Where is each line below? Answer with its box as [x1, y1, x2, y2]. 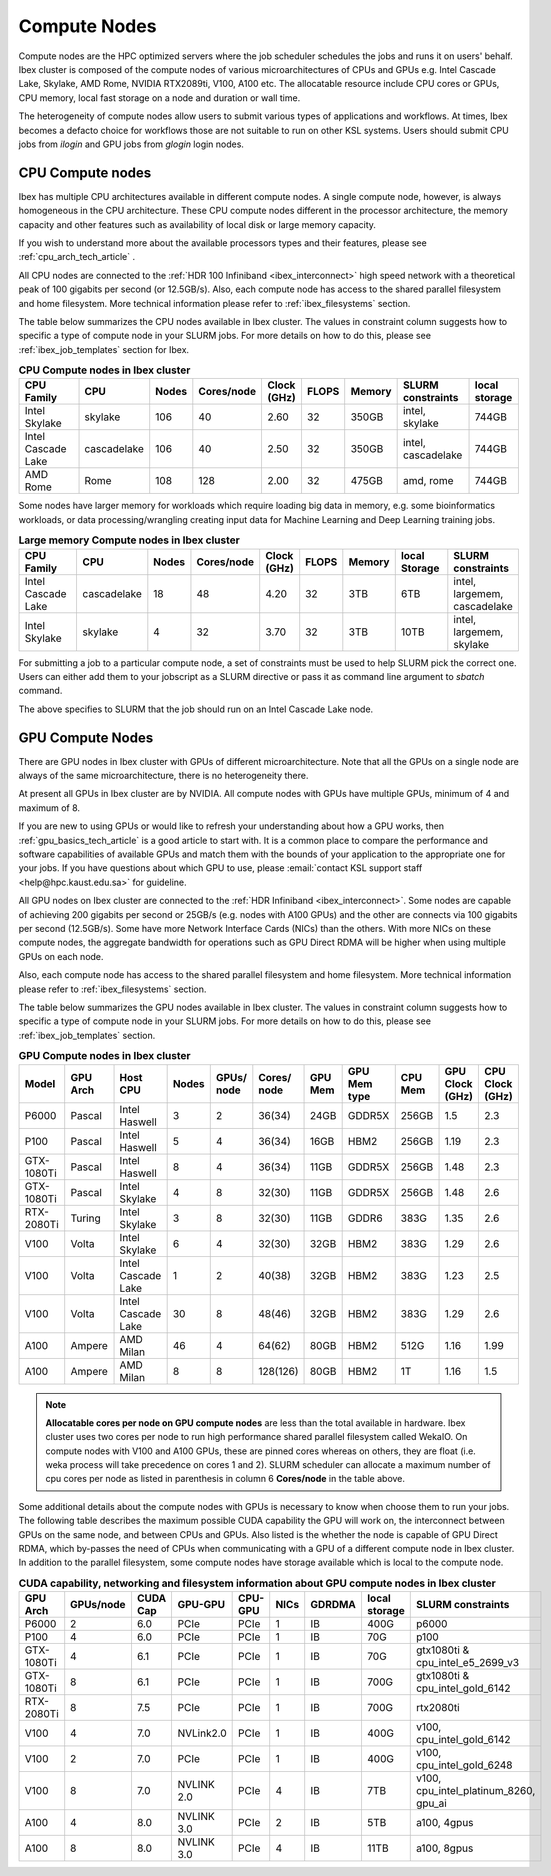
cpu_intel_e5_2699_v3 [415, 1656, 520, 1670]
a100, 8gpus [415, 1841, 474, 1855]
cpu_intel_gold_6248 [415, 1758, 513, 1772]
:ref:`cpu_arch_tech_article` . [18, 251, 135, 263]
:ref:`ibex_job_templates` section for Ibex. [18, 343, 190, 355]
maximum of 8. [18, 801, 80, 814]
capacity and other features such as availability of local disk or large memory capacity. [18, 218, 377, 230]
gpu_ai [415, 1796, 447, 1810]
